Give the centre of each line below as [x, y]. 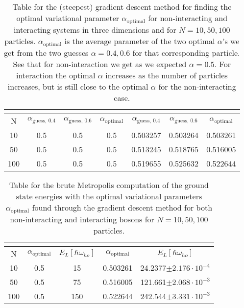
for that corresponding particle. [186, 52]
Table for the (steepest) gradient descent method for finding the [122, 7]
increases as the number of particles [167, 75]
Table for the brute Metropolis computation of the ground [109, 185]
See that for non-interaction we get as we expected [100, 64]
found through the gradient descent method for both [122, 207]
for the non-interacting [197, 86]
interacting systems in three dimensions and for [95, 29]
